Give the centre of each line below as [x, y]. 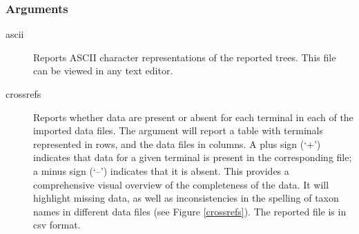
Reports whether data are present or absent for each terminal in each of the [193, 117]
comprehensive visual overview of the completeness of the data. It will [181, 184]
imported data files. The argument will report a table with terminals [178, 130]
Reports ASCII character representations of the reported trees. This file [185, 57]
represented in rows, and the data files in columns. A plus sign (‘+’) [177, 143]
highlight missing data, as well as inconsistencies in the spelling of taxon [186, 198]
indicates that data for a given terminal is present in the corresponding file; [193, 157]
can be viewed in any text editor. [103, 71]
